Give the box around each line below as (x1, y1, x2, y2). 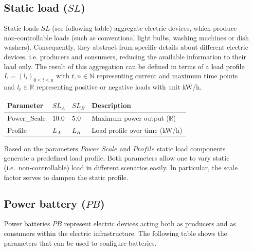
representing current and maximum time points (96, 71, 238, 81)
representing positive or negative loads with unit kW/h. (36, 81, 202, 91)
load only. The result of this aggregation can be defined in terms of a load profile (4, 61, 245, 71)
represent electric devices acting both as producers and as (64, 218, 236, 229)
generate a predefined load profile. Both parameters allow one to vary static (4, 153, 230, 163)
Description (91, 100, 131, 110)
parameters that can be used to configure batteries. (4, 237, 157, 248)
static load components (157, 143, 226, 153)
